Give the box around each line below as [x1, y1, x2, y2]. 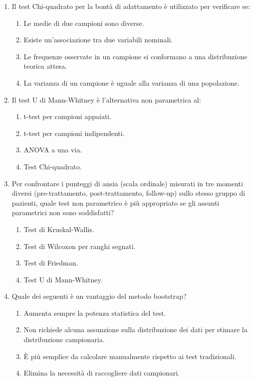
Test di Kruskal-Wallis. [23, 224, 94, 234]
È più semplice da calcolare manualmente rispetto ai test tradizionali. [23, 351, 237, 361]
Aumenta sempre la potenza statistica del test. [23, 307, 166, 318]
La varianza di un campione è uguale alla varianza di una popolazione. [23, 77, 240, 88]
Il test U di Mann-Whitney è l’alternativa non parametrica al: [11, 94, 201, 105]
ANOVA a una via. [23, 144, 82, 155]
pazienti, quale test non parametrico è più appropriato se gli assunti [11, 197, 220, 208]
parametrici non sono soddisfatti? [11, 207, 114, 218]
